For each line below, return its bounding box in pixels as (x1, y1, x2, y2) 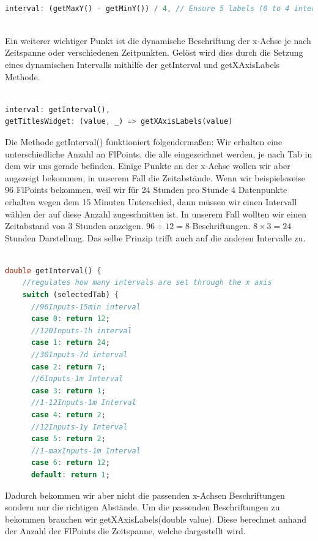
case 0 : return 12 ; (31, 314, 110, 323)
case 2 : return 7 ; (31, 362, 106, 371)
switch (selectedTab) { (22, 290, 119, 300)
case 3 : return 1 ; (31, 386, 106, 395)
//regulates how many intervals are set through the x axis (22, 278, 272, 287)
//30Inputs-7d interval (31, 350, 128, 360)
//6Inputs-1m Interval (31, 374, 124, 384)
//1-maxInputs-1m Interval (31, 446, 141, 455)
